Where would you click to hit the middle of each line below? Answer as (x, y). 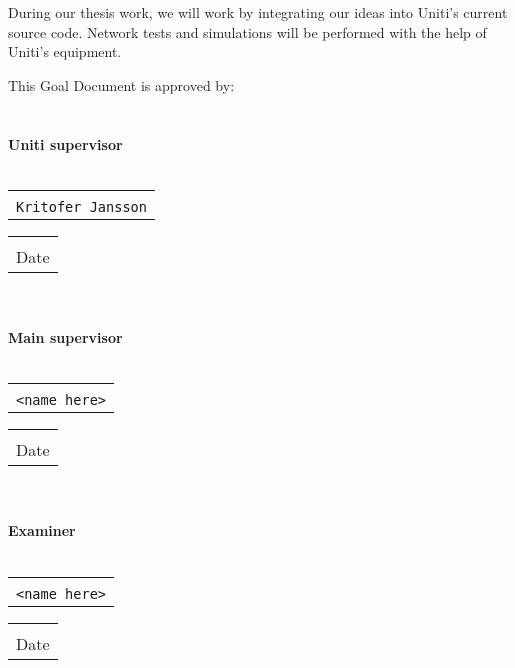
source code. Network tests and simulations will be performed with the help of (247, 31)
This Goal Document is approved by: (121, 84)
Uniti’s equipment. (65, 51)
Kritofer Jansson (81, 206)
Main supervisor (65, 336)
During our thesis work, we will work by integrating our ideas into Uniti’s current (258, 12)
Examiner (42, 530)
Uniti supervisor (65, 143)
